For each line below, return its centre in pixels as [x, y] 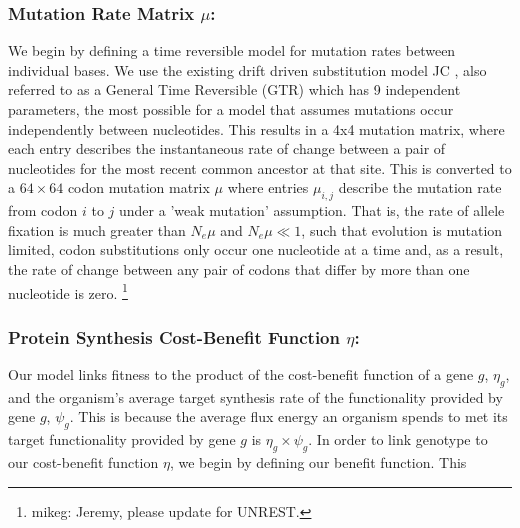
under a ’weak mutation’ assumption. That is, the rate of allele [312, 210]
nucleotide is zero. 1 [68, 291]
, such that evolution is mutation [402, 229]
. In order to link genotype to [398, 439]
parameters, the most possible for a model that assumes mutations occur [231, 109]
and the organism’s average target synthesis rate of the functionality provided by [255, 396]
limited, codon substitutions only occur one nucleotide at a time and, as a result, [256, 249]
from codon [43, 210]
